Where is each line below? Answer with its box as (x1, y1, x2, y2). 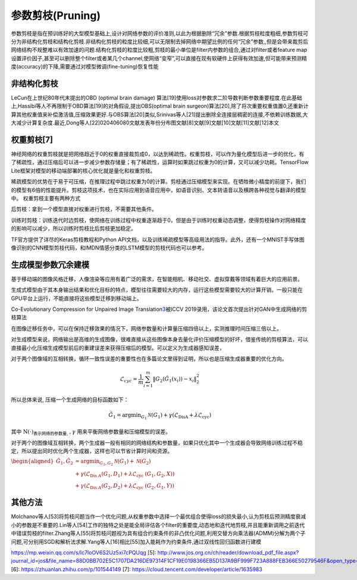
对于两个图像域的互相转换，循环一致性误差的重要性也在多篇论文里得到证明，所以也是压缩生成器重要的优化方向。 (11, 355, 287, 363)
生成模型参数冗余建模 (11, 260, 89, 270)
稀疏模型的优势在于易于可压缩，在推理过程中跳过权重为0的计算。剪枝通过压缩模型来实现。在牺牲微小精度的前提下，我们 (11, 178, 306, 185)
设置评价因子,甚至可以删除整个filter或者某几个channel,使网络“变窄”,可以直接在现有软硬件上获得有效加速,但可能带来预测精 (11, 54, 308, 62)
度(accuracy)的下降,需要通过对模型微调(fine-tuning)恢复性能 (11, 63, 159, 70)
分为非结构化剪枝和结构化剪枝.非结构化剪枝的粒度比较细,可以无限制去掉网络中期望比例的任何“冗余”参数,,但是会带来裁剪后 (11, 38, 309, 45)
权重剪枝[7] (11, 135, 54, 145)
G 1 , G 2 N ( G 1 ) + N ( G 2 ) (99, 458, 151, 467)
